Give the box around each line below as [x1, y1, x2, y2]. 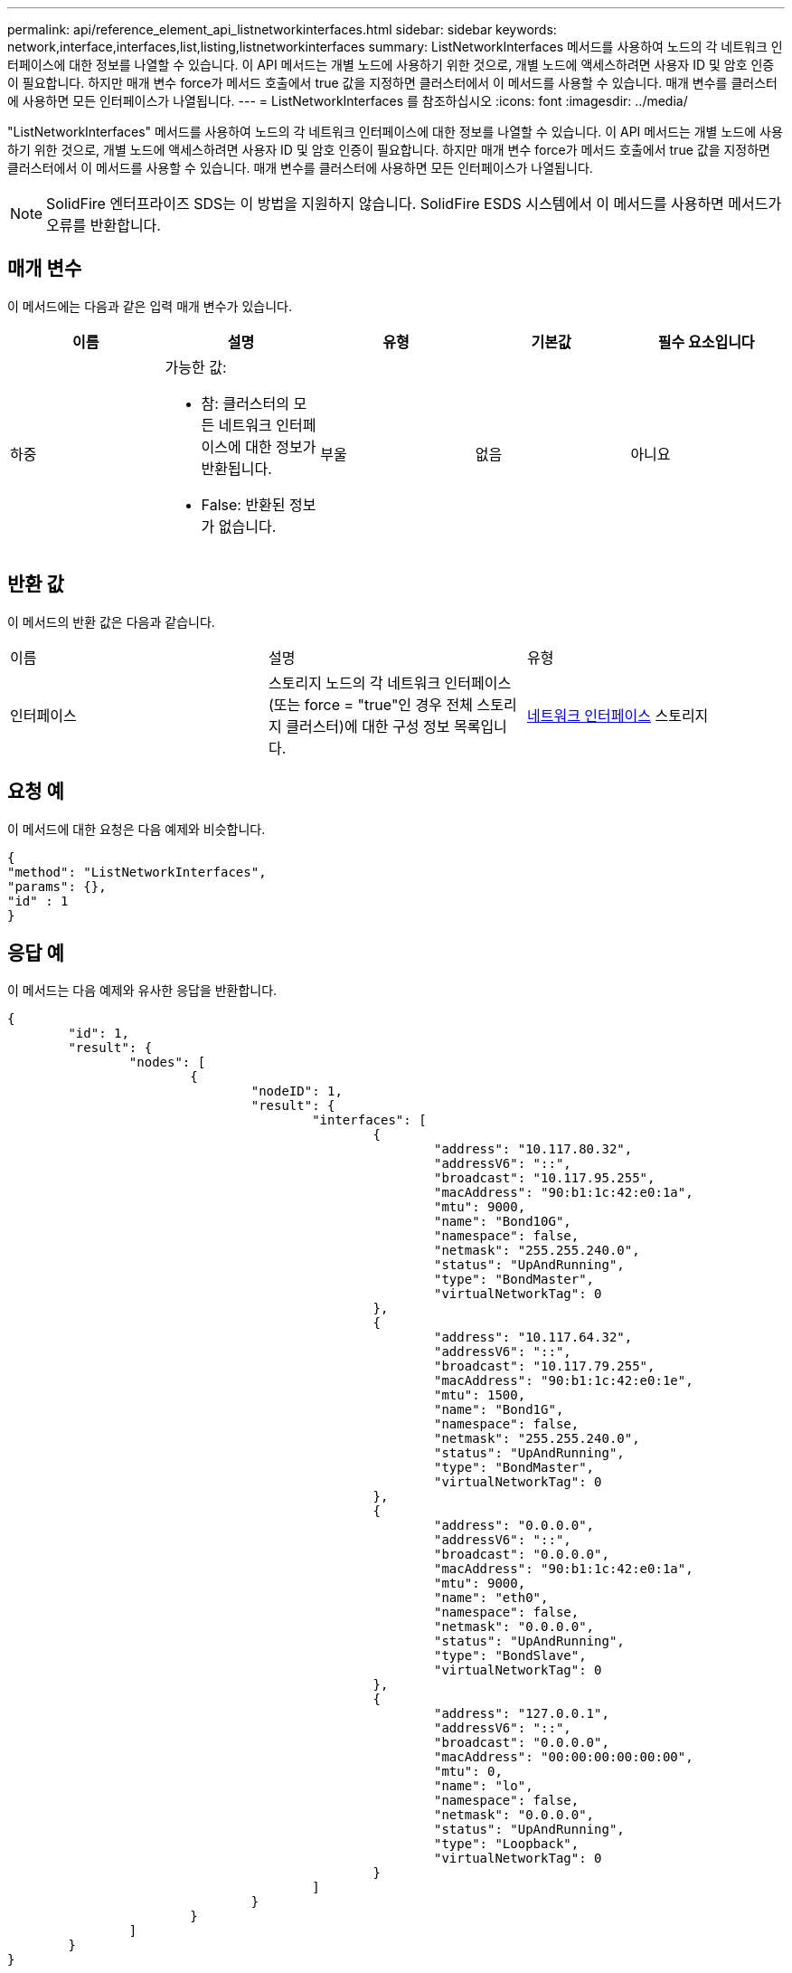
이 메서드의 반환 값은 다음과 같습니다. [7, 613, 215, 630]
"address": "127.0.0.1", [434, 1706, 609, 1722]
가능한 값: [165, 357, 227, 376]
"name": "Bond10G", [434, 1214, 571, 1229]
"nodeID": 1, [250, 1084, 343, 1099]
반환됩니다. [201, 459, 272, 478]
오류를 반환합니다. [46, 216, 161, 234]
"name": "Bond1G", [434, 1402, 564, 1418]
